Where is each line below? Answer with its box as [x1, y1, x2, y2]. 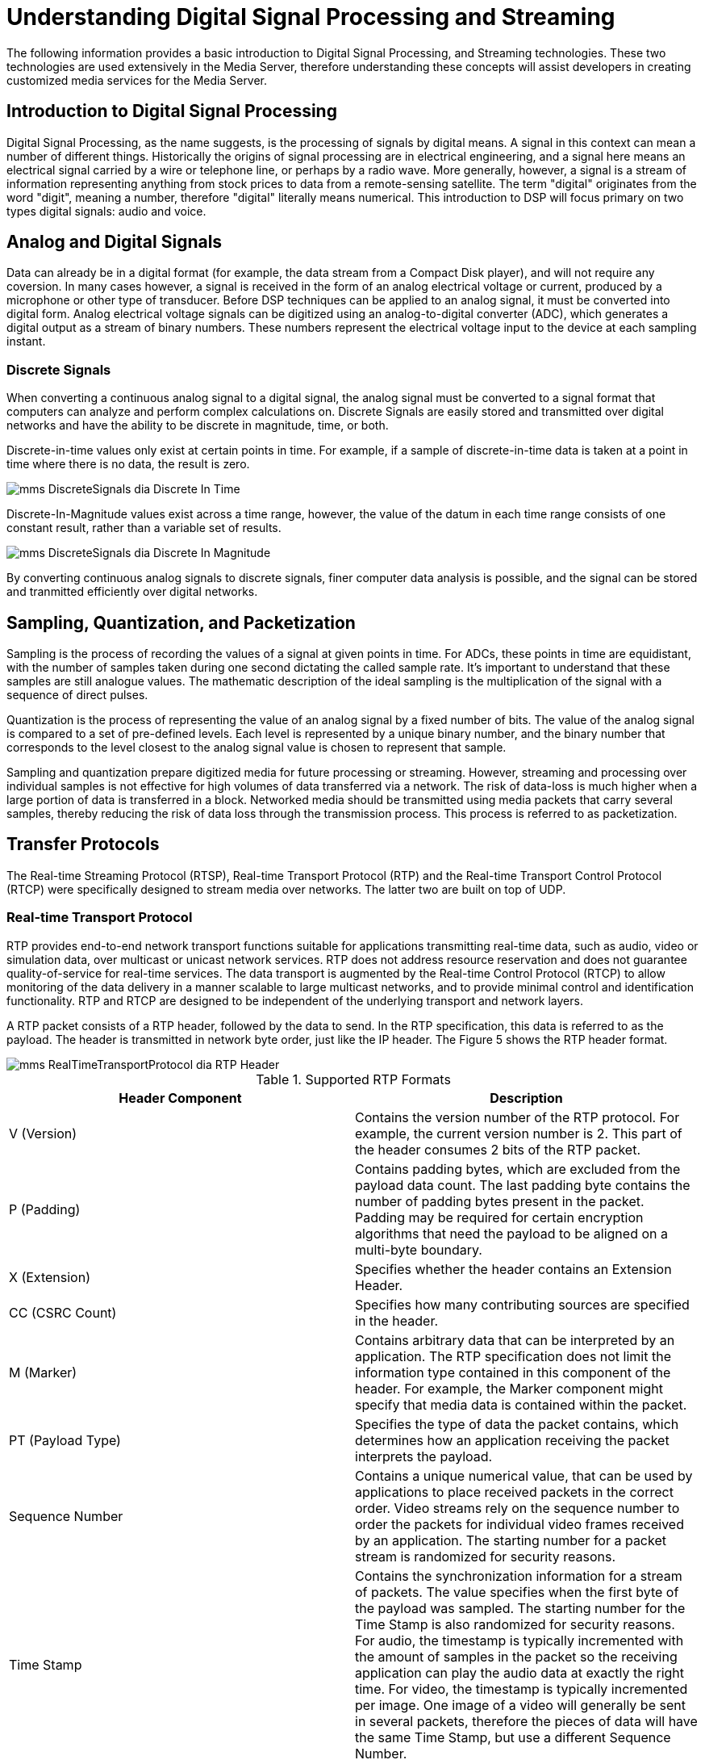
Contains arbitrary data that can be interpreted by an [355, 1331, 675, 1348]
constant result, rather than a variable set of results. [6, 521, 282, 535]
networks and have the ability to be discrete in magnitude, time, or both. [6, 418, 389, 433]
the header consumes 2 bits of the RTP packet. [355, 1141, 640, 1158]
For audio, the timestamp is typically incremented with [355, 1632, 684, 1649]
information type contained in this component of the [355, 1364, 671, 1381]
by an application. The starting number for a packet [355, 1532, 666, 1548]
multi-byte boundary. [355, 1241, 482, 1258]
